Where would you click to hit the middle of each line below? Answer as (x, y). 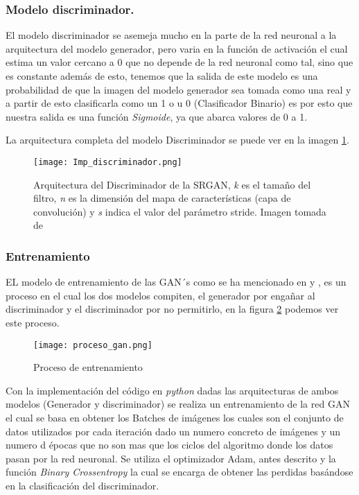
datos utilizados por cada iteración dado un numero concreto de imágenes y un (173, 431)
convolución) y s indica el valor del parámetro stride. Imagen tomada (180, 211)
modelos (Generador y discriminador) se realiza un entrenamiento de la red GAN (178, 404)
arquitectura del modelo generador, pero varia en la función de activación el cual (177, 48)
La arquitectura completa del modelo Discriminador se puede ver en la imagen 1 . (177, 140)
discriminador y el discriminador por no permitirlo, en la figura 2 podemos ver (172, 309)
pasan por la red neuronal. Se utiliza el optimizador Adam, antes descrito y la (171, 458)
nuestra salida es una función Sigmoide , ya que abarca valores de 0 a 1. (157, 116)
